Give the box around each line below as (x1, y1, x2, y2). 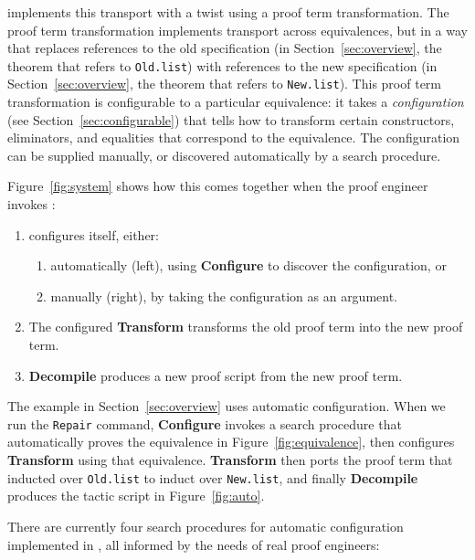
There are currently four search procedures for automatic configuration (7, 516, 404, 535)
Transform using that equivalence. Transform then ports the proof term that (7, 450, 453, 470)
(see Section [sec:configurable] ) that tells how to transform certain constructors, (7, 110, 455, 129)
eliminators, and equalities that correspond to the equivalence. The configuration (7, 128, 460, 147)
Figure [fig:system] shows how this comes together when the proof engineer (7, 176, 428, 195)
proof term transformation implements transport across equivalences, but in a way (7, 20, 468, 39)
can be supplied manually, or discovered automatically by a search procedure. (7, 145, 441, 164)
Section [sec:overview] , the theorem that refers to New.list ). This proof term (7, 74, 442, 93)
